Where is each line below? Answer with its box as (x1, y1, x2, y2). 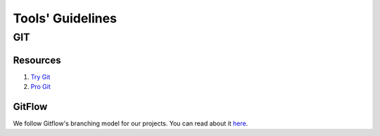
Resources (13, 54, 61, 66)
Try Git (30, 72, 51, 81)
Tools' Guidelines (13, 11, 118, 26)
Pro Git (30, 83, 51, 91)
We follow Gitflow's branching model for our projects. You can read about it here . (13, 119, 248, 128)
